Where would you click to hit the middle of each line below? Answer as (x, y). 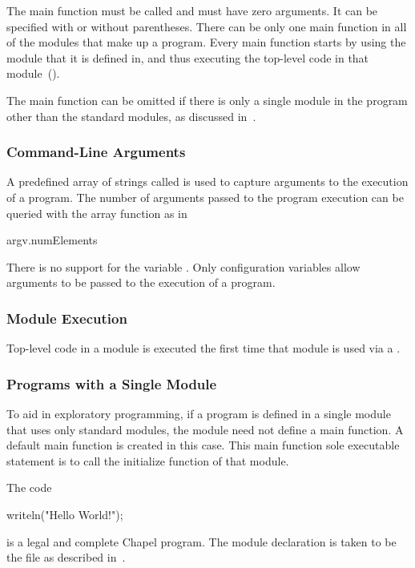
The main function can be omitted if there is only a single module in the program (207, 100)
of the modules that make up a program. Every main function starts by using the (206, 42)
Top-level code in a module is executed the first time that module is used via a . (203, 348)
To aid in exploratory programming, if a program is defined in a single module (199, 413)
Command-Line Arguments (96, 152)
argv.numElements (52, 240)
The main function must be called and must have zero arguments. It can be (192, 10)
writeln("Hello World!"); (65, 514)
